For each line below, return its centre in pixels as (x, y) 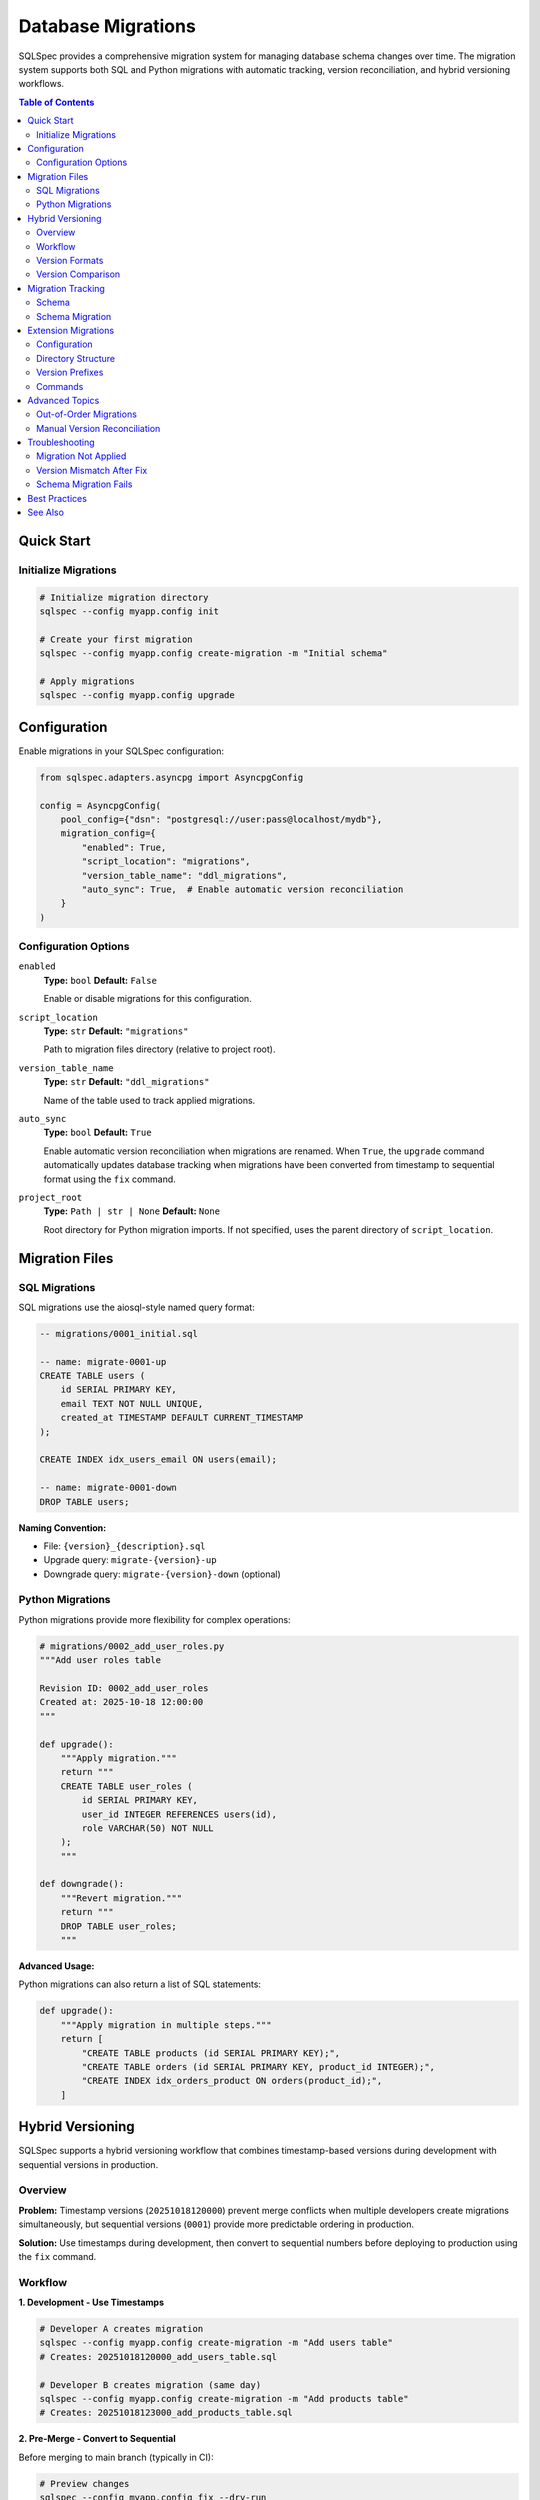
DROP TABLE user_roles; (118, 1926)
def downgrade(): (82, 1884)
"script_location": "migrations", (166, 861)
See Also (46, 512)
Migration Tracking (66, 288)
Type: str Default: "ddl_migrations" (126, 1082)
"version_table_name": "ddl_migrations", (184, 875)
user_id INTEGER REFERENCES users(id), (179, 1814)
